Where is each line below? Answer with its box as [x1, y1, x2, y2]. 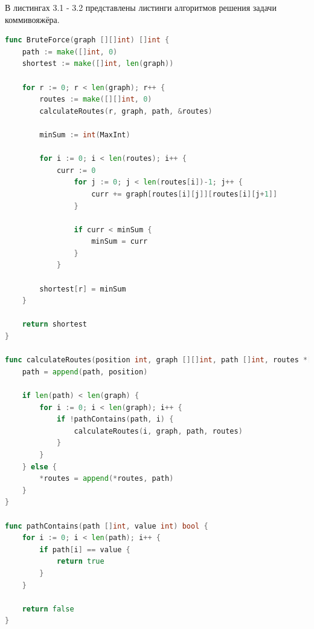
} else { [22, 462, 57, 471]
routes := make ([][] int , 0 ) [39, 95, 152, 104]
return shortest [22, 320, 88, 329]
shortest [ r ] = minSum [39, 284, 126, 293]
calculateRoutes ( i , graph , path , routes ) [74, 426, 243, 435]
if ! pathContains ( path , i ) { [56, 415, 174, 424]
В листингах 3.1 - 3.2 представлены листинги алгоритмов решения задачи [5, 1, 277, 13]
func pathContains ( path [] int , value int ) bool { [5, 521, 208, 530]
